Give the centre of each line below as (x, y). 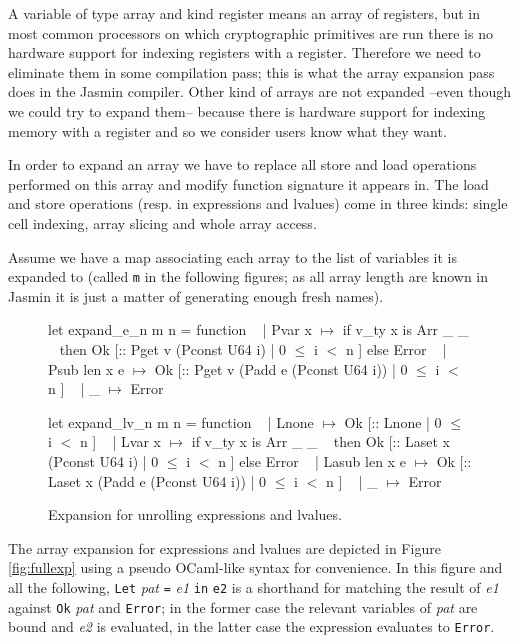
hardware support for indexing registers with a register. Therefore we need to (244, 52)
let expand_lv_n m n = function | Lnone (181, 421)
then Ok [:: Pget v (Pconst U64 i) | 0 (173, 348)
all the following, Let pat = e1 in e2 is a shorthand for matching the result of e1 (253, 586)
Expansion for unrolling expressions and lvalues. (195, 514)
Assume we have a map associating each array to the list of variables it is (232, 256)
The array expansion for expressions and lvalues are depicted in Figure (224, 547)
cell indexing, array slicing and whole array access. (162, 222)
